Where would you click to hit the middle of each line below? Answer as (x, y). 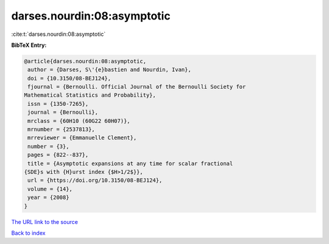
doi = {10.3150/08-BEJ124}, (69, 78)
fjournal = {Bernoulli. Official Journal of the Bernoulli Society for (137, 87)
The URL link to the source (45, 221)
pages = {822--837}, (58, 155)
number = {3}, (48, 146)
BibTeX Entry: (29, 45)
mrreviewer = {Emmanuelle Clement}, (82, 138)
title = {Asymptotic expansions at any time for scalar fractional (130, 163)
